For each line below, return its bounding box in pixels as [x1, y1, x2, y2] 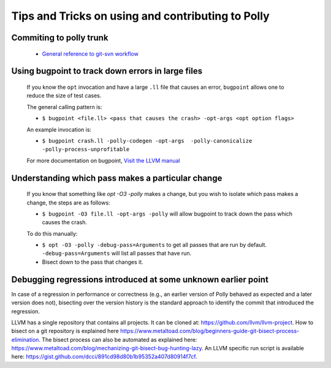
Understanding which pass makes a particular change [11, 173, 223, 183]
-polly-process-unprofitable [42, 146, 130, 153]
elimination [11, 336, 39, 343]
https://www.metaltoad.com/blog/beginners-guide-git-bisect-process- [120, 328, 300, 335]
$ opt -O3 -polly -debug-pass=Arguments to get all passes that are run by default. [42, 241, 267, 249]
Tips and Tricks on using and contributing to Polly [11, 9, 270, 23]
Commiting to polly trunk [11, 32, 108, 43]
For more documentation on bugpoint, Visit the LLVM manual [26, 157, 180, 164]
